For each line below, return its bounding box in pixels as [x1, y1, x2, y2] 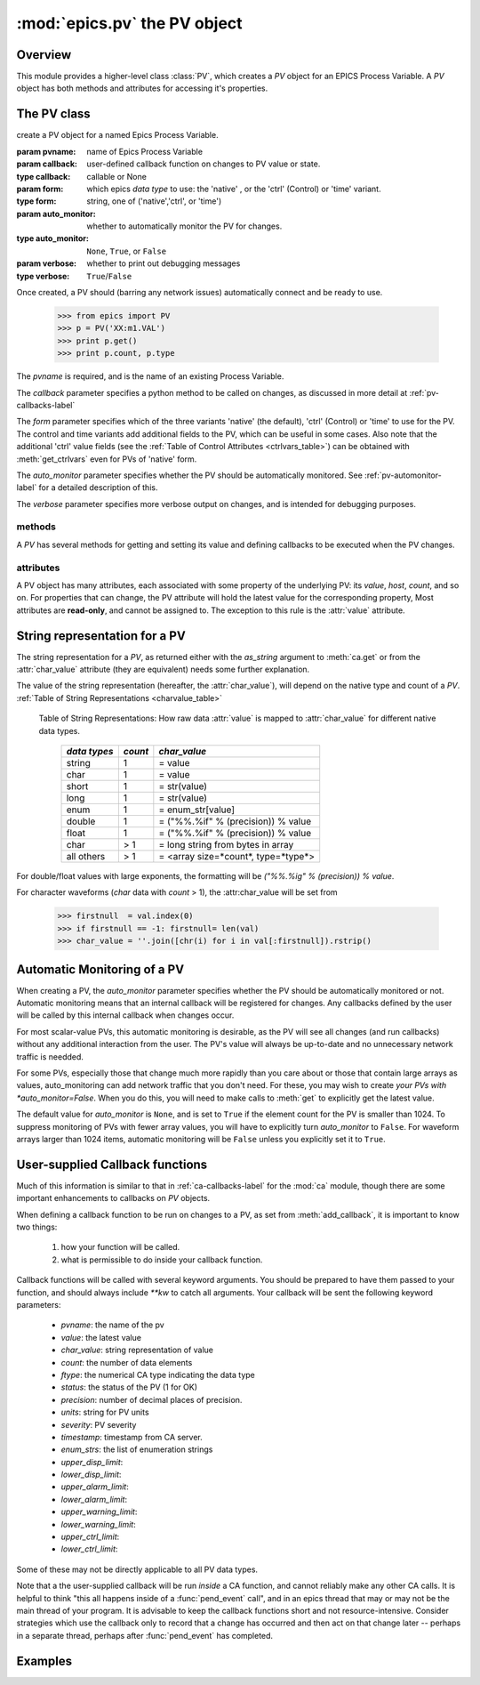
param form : [16, 183, 64, 194]
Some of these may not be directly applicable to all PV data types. [16, 1564, 258, 1575]
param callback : [16, 158, 78, 169]
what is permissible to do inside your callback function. [60, 1254, 263, 1265]
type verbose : [16, 270, 70, 281]
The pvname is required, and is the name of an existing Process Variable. [16, 371, 284, 382]
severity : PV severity [60, 1419, 137, 1430]
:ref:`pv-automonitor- [364, 470, 442, 480]
